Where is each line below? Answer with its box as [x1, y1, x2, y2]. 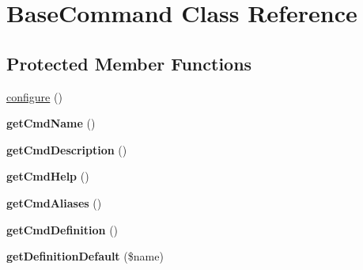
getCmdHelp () [6, 168, 89, 184]
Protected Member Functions [6, 51, 252, 75]
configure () [6, 88, 62, 105]
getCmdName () [6, 115, 96, 131]
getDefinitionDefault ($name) [6, 248, 164, 264]
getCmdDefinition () [6, 221, 119, 238]
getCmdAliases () [6, 194, 102, 211]
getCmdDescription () [6, 141, 127, 158]
